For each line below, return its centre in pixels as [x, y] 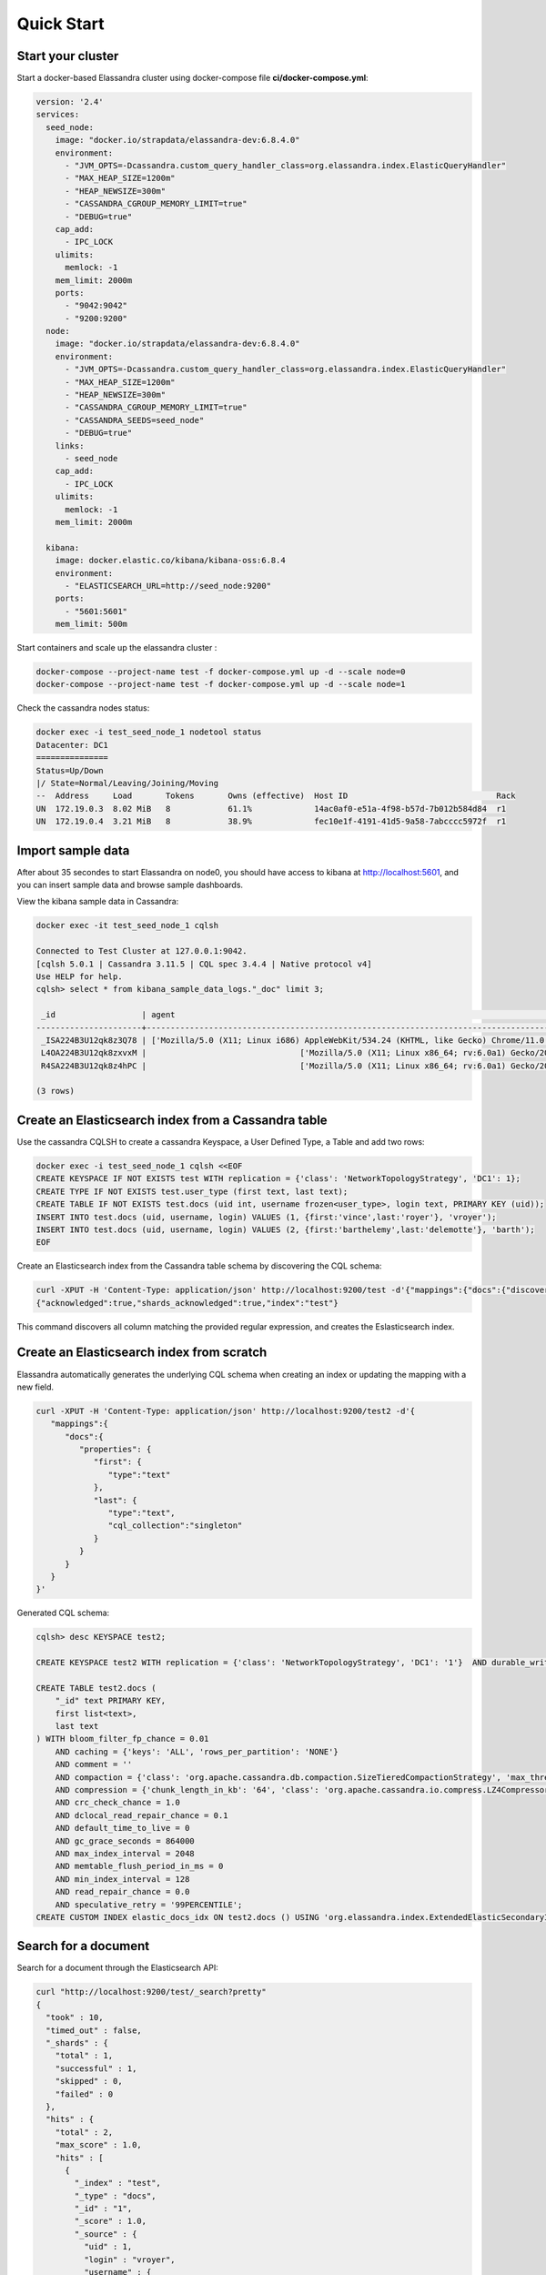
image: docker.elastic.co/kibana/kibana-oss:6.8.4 [170, 561]
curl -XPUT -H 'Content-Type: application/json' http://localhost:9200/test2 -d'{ [226, 1411]
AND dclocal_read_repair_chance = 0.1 [142, 1815]
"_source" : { [106, 2234]
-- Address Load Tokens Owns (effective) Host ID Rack [276, 796]
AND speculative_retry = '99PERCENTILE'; [149, 1905]
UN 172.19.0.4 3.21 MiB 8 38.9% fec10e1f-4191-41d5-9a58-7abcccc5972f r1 [271, 822]
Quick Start [61, 24]
